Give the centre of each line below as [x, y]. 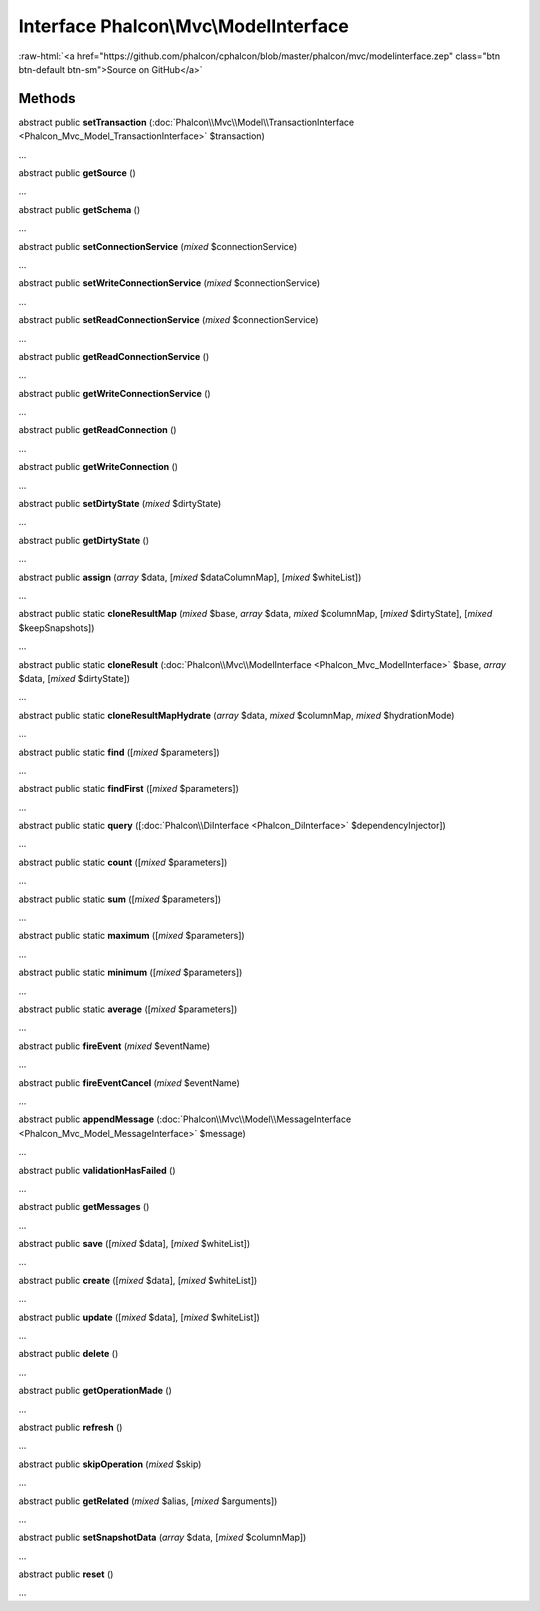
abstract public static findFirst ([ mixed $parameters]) [129, 789]
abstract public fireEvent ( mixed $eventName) [114, 1046]
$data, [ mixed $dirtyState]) [74, 678]
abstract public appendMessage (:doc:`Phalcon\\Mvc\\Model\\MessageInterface [185, 1119]
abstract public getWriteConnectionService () [114, 393]
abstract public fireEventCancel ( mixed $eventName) [129, 1082]
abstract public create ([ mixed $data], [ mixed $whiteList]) [138, 1280]
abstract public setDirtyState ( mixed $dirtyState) [120, 504]
